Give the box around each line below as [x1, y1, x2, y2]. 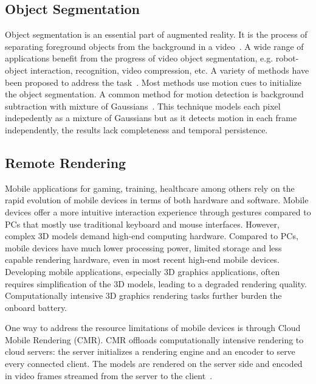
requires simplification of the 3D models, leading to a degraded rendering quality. [5, 277, 307, 290]
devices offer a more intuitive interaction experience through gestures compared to [5, 205, 311, 218]
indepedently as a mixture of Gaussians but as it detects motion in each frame [5, 111, 297, 124]
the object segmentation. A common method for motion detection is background [5, 88, 304, 100]
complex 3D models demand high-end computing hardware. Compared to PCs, [5, 229, 298, 242]
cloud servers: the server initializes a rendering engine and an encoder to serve [5, 345, 295, 358]
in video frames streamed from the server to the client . [5, 369, 213, 382]
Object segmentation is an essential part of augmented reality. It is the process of [5, 28, 307, 41]
